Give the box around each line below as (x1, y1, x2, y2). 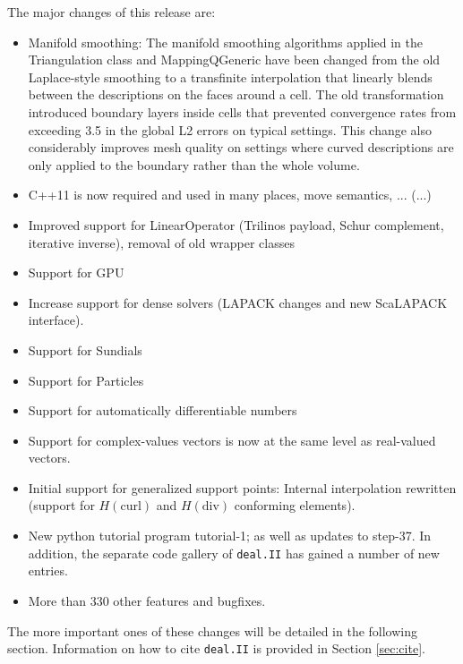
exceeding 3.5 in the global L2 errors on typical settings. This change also (28, 120, 433, 139)
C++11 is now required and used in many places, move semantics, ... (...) (28, 185, 432, 204)
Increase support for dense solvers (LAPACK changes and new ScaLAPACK (28, 293, 448, 311)
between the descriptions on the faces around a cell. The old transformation (28, 85, 444, 104)
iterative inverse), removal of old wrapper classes (28, 233, 295, 251)
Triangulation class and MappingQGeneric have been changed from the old (28, 50, 441, 69)
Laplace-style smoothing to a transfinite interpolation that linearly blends (28, 67, 433, 86)
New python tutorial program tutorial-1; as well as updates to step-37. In (28, 526, 432, 545)
